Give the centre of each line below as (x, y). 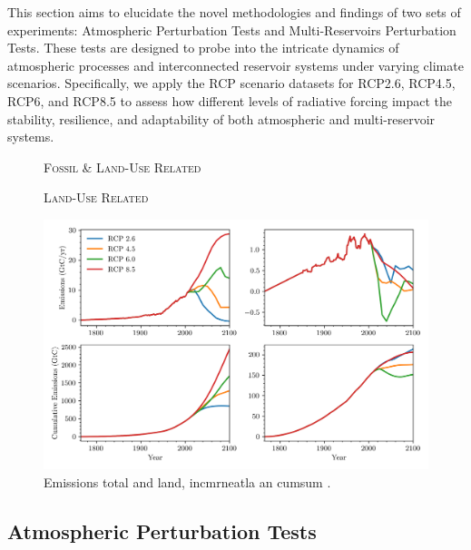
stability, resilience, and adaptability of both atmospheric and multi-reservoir (221, 118)
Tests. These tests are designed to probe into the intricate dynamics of (203, 48)
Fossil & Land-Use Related (123, 167)
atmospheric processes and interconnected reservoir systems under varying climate (235, 65)
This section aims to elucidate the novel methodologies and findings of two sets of (234, 12)
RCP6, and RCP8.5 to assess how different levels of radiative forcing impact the (230, 100)
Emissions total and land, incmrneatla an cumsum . (187, 481)
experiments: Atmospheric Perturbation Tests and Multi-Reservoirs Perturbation (232, 29)
